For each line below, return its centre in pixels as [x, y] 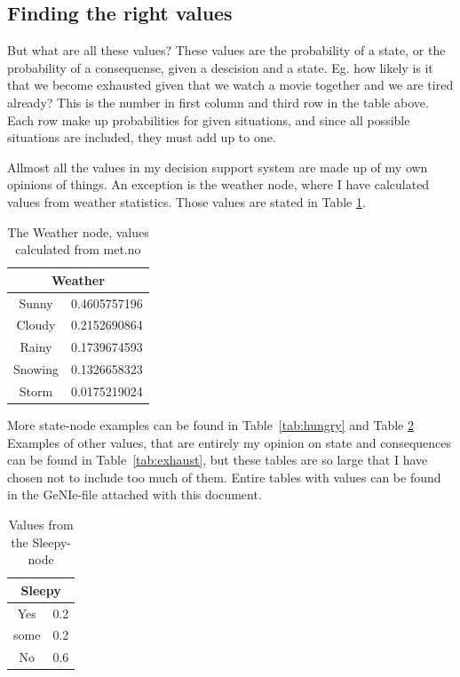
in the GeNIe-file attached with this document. [135, 494]
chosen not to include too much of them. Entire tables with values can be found [224, 477]
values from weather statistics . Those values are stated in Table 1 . [186, 201]
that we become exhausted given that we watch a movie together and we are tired [230, 85]
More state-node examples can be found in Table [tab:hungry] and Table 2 [211, 425]
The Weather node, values [78, 231]
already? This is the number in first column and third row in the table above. [218, 102]
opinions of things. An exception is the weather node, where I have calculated [218, 184]
